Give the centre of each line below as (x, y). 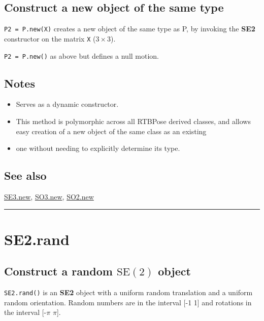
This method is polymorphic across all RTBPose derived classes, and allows (133, 121)
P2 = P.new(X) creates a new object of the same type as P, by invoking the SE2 (130, 29)
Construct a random (58, 271)
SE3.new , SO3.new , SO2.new (49, 196)
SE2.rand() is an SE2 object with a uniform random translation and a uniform (128, 292)
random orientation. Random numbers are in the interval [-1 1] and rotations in (128, 302)
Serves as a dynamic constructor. (67, 104)
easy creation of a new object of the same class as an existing (111, 131)
